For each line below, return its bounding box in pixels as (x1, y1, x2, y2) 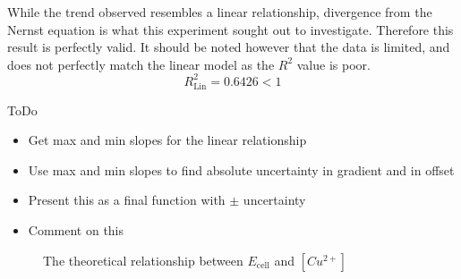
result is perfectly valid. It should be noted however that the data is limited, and (7, 38, 450, 56)
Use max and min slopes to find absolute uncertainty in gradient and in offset (28, 160, 455, 179)
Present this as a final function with (28, 190, 226, 209)
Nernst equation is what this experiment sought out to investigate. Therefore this (7, 20, 454, 38)
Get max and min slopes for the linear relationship (28, 131, 307, 149)
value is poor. (296, 55, 371, 73)
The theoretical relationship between (43, 250, 243, 269)
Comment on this (28, 220, 124, 239)
